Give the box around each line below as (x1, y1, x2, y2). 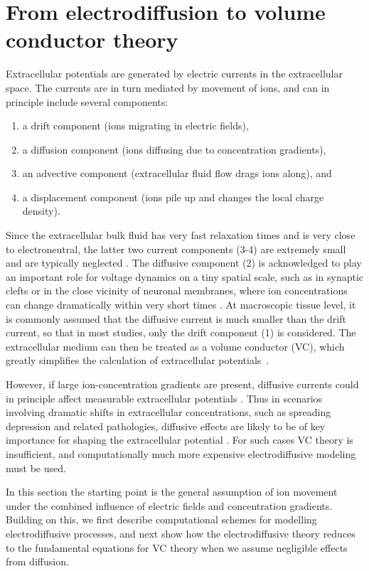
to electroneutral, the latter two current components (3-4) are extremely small (6, 241, 346, 256)
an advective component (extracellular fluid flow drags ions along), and (22, 166, 332, 181)
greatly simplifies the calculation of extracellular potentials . (6, 353, 269, 368)
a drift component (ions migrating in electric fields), (22, 118, 249, 133)
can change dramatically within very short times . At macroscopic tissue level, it (6, 297, 356, 312)
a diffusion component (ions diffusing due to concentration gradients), (22, 142, 326, 156)
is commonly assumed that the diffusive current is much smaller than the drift (6, 311, 346, 326)
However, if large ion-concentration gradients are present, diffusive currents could (6, 377, 359, 391)
